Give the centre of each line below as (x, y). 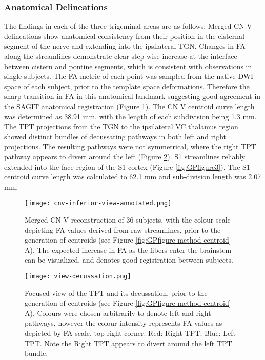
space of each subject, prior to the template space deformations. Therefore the (127, 86)
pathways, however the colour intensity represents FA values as (124, 323)
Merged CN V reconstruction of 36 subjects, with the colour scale (128, 219)
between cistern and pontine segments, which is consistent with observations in (128, 66)
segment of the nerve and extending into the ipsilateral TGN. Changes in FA (125, 46)
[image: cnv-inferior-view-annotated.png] (98, 203)
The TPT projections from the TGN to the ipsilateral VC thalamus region (121, 126)
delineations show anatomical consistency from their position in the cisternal (124, 36)
